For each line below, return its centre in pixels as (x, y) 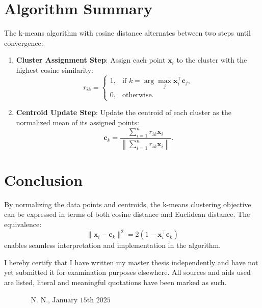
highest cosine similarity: (55, 69)
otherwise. (138, 95)
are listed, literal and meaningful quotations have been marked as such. (115, 282)
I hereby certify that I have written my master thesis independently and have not (131, 262)
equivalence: (23, 224)
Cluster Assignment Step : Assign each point (91, 60)
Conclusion (44, 179)
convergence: (24, 43)
